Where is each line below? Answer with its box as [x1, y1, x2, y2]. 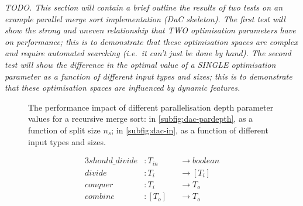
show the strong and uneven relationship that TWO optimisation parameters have [5, 24, 296, 36]
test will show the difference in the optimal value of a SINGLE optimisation [5, 58, 276, 70]
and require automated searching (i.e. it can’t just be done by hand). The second [5, 47, 291, 59]
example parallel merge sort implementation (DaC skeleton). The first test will [5, 12, 285, 25]
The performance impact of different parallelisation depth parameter [28, 101, 274, 113]
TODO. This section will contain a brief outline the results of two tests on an [5, 1, 283, 13]
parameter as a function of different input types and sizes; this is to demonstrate [5, 70, 292, 82]
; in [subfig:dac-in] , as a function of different [111, 123, 268, 136]
